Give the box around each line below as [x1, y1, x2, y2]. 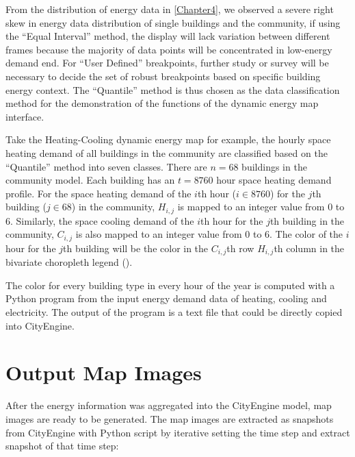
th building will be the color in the [63, 240, 209, 255]
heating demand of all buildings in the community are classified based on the [5, 145, 328, 160]
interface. [5, 109, 44, 123]
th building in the [269, 213, 345, 227]
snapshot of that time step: [5, 439, 119, 453]
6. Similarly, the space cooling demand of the [5, 213, 194, 227]
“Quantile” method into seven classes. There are [5, 159, 207, 173]
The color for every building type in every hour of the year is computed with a [5, 277, 335, 292]
